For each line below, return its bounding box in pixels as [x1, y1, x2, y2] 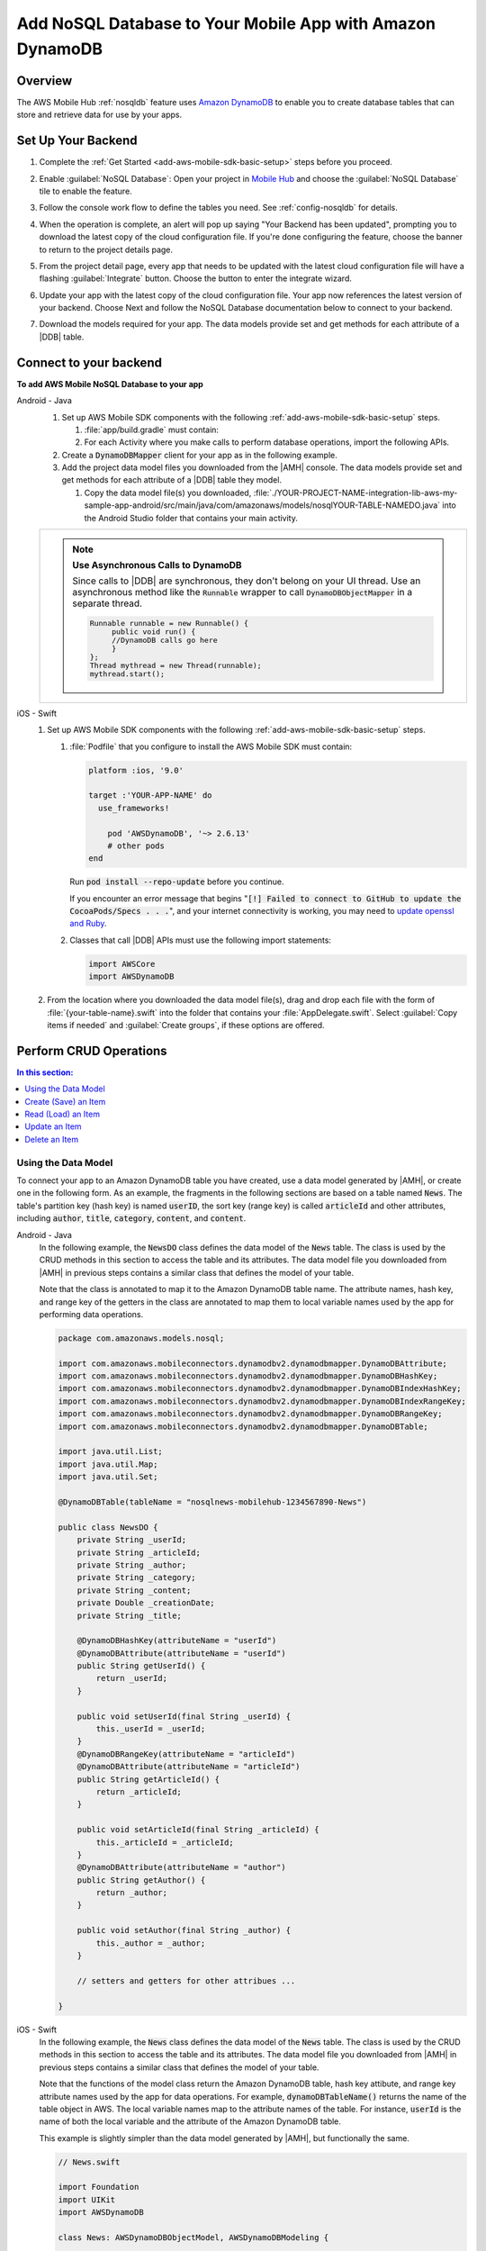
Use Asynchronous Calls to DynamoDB [72, 559, 242, 572]
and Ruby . [69, 918, 107, 929]
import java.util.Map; [58, 1459, 158, 1469]
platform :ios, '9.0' [88, 765, 184, 775]
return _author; [95, 1887, 168, 1898]
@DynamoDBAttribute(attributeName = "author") [76, 1862, 287, 1873]
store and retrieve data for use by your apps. [16, 109, 183, 121]
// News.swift [58, 2156, 121, 2167]
